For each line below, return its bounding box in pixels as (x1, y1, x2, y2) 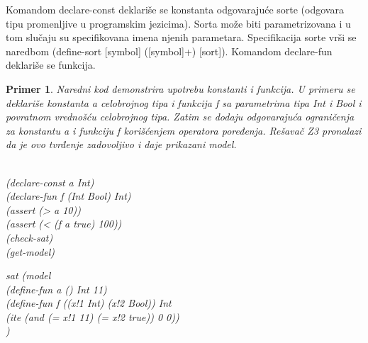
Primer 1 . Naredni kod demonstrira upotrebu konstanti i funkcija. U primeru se (6, 81, 355, 96)
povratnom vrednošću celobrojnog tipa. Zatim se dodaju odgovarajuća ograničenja (6, 109, 355, 124)
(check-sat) (6, 230, 53, 244)
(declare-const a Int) (6, 174, 94, 189)
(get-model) (6, 244, 55, 259)
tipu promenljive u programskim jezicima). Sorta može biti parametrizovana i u (6, 16, 351, 30)
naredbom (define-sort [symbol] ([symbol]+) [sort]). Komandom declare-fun (6, 43, 333, 58)
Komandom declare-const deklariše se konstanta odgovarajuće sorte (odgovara (6, 2, 344, 16)
